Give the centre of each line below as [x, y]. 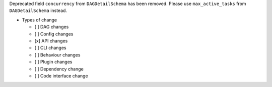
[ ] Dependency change [59, 69]
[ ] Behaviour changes [57, 54]
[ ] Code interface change [61, 75]
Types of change [40, 19]
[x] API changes [51, 40]
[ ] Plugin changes [53, 62]
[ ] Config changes [54, 34]
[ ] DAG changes [52, 27]
